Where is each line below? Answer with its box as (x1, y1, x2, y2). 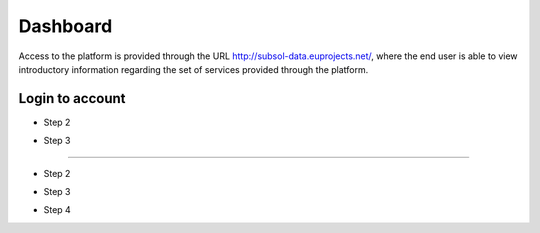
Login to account (18, 90, 126, 107)
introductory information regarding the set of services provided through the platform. (18, 63, 369, 75)
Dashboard (18, 15, 113, 37)
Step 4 (43, 204, 72, 216)
